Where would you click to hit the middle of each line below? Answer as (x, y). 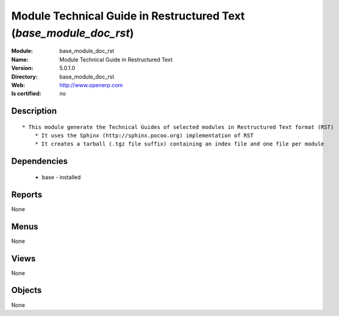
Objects (27, 290)
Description (34, 111)
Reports (27, 195)
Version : (22, 68)
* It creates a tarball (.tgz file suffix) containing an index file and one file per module (179, 144)
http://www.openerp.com (91, 85)
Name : (20, 59)
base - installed (61, 177)
